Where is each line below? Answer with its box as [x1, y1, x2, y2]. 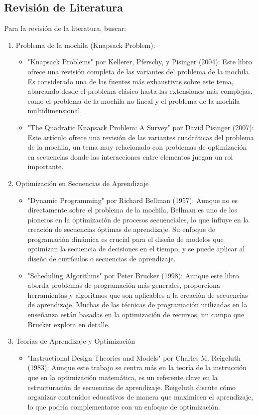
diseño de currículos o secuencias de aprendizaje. [27, 253, 176, 264]
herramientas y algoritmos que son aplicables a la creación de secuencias [27, 289, 248, 300]
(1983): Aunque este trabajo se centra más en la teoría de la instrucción [27, 362, 247, 373]
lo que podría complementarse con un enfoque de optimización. [27, 401, 220, 412]
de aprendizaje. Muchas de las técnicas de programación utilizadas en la [27, 299, 248, 310]
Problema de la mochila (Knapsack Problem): [15, 39, 155, 50]
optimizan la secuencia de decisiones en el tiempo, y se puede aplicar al [27, 243, 245, 254]
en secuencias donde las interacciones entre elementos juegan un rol [27, 151, 233, 162]
